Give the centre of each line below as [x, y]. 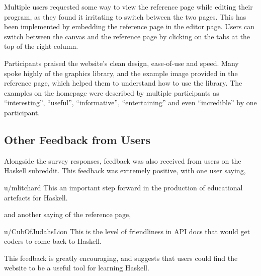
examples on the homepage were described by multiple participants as [112, 92]
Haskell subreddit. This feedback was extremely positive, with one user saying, [125, 170]
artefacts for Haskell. [36, 197]
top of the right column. [41, 46]
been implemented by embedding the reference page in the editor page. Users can [129, 26]
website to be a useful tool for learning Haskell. [77, 268]
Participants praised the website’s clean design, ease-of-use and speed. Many [121, 63]
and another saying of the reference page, [68, 214]
